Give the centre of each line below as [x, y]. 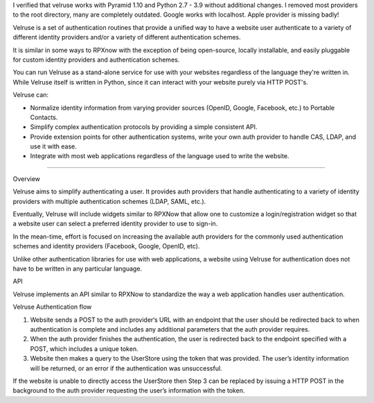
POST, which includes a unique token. [84, 349]
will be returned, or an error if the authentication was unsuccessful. [126, 368]
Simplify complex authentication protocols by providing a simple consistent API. [144, 127]
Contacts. [44, 117]
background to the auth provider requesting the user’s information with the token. [129, 391]
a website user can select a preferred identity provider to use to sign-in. [115, 224]
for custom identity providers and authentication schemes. [96, 60]
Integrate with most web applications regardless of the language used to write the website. [160, 156]
